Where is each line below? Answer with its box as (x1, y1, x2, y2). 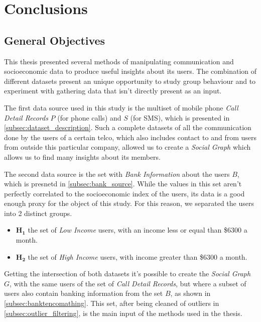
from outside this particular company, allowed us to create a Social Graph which (4, 142, 251, 152)
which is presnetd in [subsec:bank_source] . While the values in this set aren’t (4, 178, 242, 189)
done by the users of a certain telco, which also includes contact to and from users (4, 132, 257, 142)
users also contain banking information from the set (4, 288, 163, 298)
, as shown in (170, 288, 211, 298)
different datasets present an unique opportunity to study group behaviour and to (4, 75, 256, 86)
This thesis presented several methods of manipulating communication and (4, 56, 234, 66)
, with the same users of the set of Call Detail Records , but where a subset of (10, 278, 246, 288)
